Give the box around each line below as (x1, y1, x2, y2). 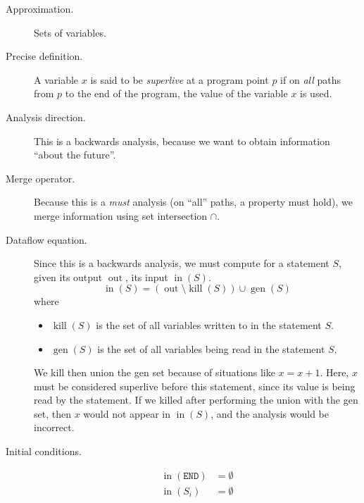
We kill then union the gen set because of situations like (34, 365, 275, 380)
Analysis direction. (6, 109, 86, 124)
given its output (34, 269, 103, 284)
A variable (34, 72, 79, 87)
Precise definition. (6, 49, 83, 63)
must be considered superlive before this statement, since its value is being (34, 378, 356, 393)
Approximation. (6, 1, 74, 15)
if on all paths (280, 72, 341, 87)
